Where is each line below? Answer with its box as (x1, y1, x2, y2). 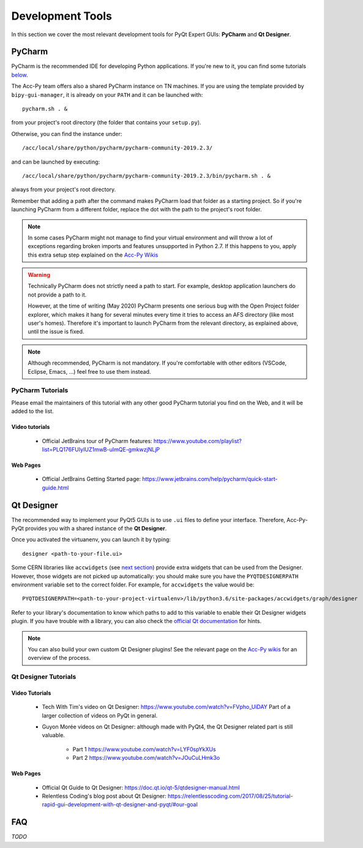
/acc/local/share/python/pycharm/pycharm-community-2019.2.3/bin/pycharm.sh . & (22, 172, 271, 179)
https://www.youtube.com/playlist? (153, 437, 242, 444)
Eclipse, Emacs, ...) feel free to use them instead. (28, 368, 151, 375)
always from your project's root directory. (11, 186, 116, 193)
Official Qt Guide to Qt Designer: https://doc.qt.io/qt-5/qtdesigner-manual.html (42, 784, 240, 791)
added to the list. (11, 407, 54, 415)
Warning (28, 271, 50, 279)
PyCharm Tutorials (11, 386, 69, 395)
